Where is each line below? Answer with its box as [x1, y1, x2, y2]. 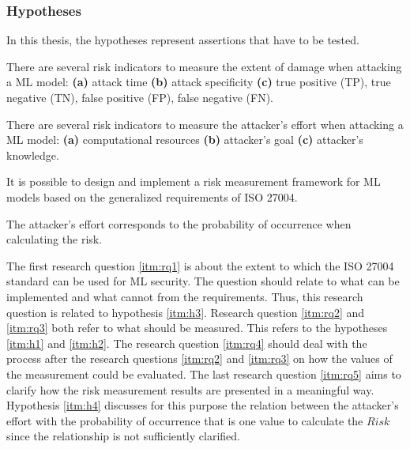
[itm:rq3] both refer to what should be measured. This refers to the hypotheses [6, 319, 388, 336]
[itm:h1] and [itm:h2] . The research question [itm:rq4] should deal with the [6, 334, 367, 351]
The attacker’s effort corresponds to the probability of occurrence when [6, 215, 352, 232]
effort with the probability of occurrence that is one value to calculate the [6, 412, 363, 428]
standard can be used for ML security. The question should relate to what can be [6, 273, 400, 289]
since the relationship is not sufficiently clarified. [6, 428, 240, 444]
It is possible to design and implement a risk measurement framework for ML [6, 173, 381, 190]
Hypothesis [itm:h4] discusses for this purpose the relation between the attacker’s [6, 397, 399, 413]
